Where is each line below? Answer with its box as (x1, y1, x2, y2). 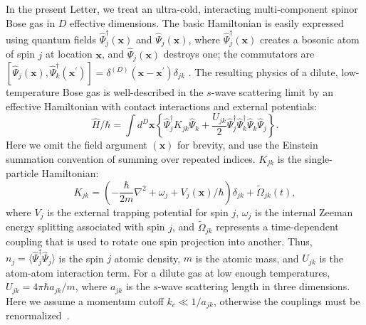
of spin (6, 46, 35, 61)
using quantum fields (6, 31, 96, 46)
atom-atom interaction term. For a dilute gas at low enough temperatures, (6, 265, 330, 279)
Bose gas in (6, 15, 56, 30)
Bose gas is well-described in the (62, 85, 204, 100)
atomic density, (114, 250, 181, 265)
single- (305, 151, 333, 166)
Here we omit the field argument (6, 137, 147, 152)
